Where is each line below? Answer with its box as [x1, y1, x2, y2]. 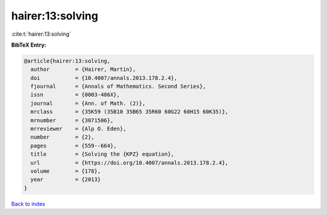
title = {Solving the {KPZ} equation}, [30, 151, 174, 157]
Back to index [11, 200, 45, 207]
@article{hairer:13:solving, [24, 58, 111, 64]
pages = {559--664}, [30, 142, 117, 149]
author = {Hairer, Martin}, [30, 66, 136, 73]
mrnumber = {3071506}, [30, 117, 114, 124]
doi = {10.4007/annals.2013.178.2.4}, [30, 74, 178, 81]
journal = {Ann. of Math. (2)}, [30, 100, 145, 107]
